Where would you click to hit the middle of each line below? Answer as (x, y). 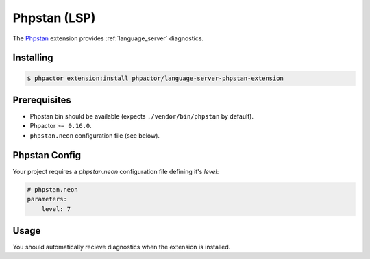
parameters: (47, 199)
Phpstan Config (47, 155)
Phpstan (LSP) (54, 18)
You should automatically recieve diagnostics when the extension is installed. (122, 247)
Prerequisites (42, 100)
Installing (33, 58)
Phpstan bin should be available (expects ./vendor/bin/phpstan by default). (141, 116)
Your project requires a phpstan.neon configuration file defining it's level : (116, 171)
